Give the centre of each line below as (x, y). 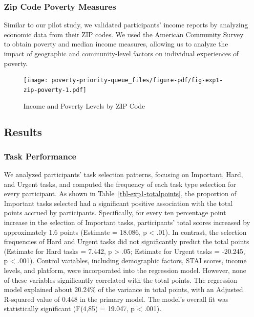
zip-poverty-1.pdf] (55, 90)
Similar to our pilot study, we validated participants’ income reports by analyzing (126, 25)
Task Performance (40, 156)
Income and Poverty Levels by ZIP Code (84, 105)
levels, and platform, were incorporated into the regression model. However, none (125, 270)
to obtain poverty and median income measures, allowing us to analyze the (116, 44)
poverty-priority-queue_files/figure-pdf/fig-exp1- (137, 80)
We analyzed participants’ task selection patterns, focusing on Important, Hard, (124, 174)
